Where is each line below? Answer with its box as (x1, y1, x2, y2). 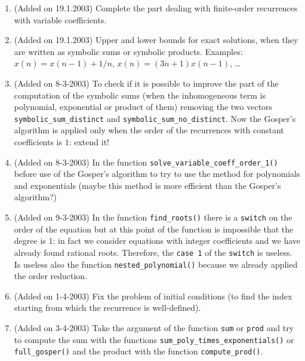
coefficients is (14, 136, 63, 148)
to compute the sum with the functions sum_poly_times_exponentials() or (14, 333, 294, 345)
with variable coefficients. (14, 13, 107, 26)
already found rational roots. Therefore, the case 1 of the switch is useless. (14, 246, 292, 258)
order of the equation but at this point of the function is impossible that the (14, 222, 294, 235)
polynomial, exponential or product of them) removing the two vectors (14, 100, 273, 113)
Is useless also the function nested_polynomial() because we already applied (14, 258, 298, 270)
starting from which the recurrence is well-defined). (14, 301, 201, 314)
